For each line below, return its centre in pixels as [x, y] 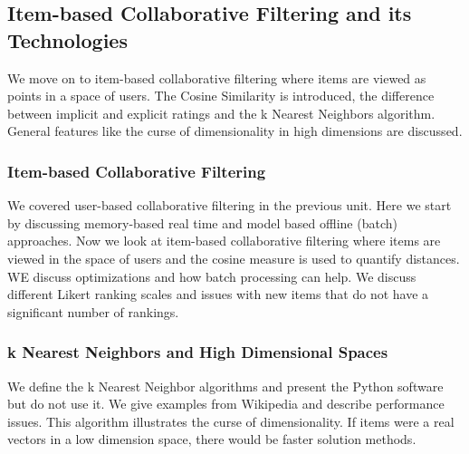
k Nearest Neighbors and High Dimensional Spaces [198, 352]
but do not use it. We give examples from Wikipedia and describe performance [226, 404]
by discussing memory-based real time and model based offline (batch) [202, 222]
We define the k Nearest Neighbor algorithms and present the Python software [225, 386]
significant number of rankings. [93, 311]
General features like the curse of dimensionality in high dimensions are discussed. [235, 131]
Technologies [67, 39]
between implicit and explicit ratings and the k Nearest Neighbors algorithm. [221, 113]
